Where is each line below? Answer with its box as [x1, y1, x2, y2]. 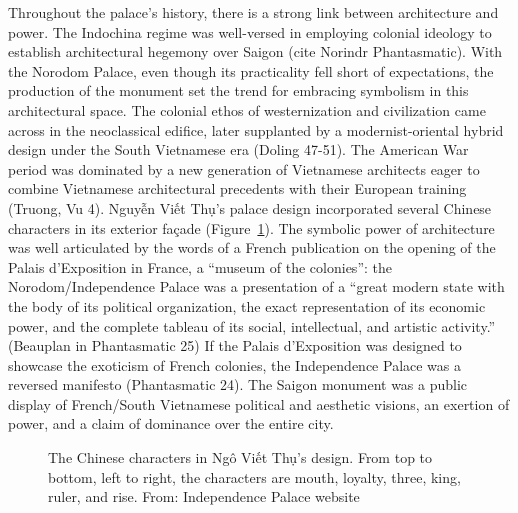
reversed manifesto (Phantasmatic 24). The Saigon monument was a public [8, 374, 468, 395]
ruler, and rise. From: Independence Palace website [48, 486, 360, 507]
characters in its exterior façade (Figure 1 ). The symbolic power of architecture [8, 217, 495, 238]
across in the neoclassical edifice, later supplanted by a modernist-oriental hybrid [8, 119, 504, 140]
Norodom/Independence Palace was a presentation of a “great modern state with [8, 276, 505, 297]
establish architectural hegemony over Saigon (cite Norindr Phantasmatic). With [8, 41, 503, 62]
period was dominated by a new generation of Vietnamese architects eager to [8, 158, 480, 179]
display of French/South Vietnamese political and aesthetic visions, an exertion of [8, 393, 510, 414]
